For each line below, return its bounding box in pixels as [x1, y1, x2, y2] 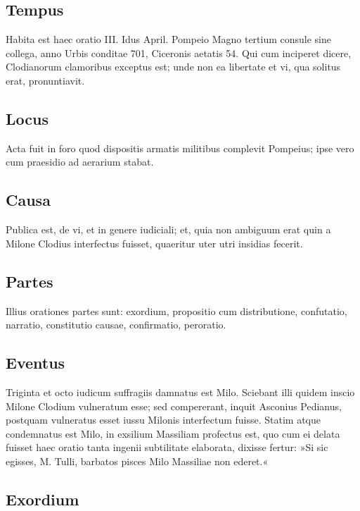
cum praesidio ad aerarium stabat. [6, 154, 154, 169]
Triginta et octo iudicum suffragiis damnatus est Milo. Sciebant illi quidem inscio [6, 384, 355, 399]
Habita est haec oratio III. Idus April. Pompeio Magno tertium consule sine [6, 32, 332, 47]
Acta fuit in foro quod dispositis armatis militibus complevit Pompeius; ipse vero [6, 140, 354, 155]
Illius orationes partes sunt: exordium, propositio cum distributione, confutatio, [6, 303, 347, 318]
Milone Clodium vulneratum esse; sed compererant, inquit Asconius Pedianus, [6, 398, 342, 413]
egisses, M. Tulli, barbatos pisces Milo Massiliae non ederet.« [6, 453, 269, 468]
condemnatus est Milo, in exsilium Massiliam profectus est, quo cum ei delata [6, 426, 340, 441]
